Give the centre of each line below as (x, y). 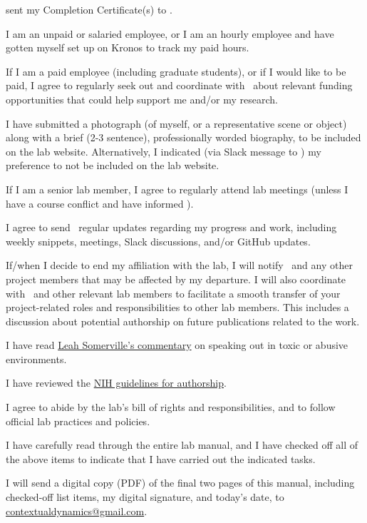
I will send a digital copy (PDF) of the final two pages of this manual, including (180, 483)
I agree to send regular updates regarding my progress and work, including (171, 227)
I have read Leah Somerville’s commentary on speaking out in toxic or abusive (177, 345)
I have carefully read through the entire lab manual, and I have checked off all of (182, 445)
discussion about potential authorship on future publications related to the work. (183, 321)
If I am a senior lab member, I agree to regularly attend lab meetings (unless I (177, 189)
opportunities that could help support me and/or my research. (142, 99)
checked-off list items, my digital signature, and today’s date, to (145, 497)
